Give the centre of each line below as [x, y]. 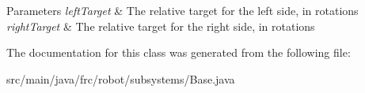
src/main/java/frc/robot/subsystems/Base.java [121, 78]
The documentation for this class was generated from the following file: [179, 52]
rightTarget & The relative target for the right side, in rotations [161, 26]
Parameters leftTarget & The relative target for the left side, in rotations [182, 10]
